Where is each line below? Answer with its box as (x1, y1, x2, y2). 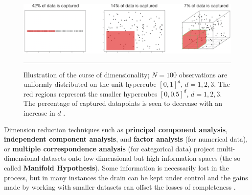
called (4, 162, 21, 172)
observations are (179, 69, 228, 79)
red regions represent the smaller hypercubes (23, 88, 158, 98)
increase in (23, 108, 55, 118)
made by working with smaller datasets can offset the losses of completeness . (4, 182, 236, 192)
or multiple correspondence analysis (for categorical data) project (4, 143, 215, 153)
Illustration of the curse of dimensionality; (23, 69, 150, 79)
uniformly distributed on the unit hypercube (23, 79, 157, 89)
